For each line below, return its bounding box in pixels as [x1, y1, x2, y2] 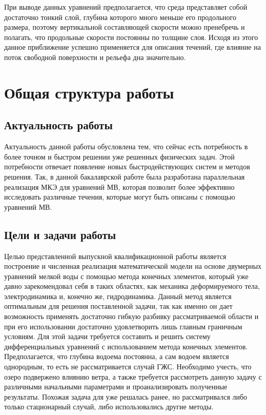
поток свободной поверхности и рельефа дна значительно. [4, 51, 186, 62]
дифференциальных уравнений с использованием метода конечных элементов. [4, 341, 248, 351]
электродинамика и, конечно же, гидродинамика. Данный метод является [4, 290, 232, 301]
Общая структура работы [4, 82, 174, 103]
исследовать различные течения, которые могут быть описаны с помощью [4, 191, 235, 202]
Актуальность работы [4, 117, 113, 133]
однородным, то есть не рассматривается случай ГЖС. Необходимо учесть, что [4, 361, 252, 372]
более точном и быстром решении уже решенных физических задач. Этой [4, 151, 235, 162]
